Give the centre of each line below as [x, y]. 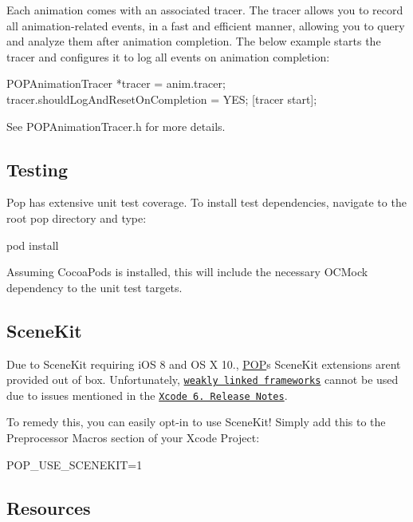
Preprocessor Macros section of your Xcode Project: [133, 438]
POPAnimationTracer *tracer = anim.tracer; [116, 83]
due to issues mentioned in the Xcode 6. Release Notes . [147, 395]
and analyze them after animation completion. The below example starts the [194, 41]
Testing [37, 169]
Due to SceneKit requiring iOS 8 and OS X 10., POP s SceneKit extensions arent [204, 364]
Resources [49, 507]
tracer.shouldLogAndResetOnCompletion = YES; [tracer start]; [162, 99]
